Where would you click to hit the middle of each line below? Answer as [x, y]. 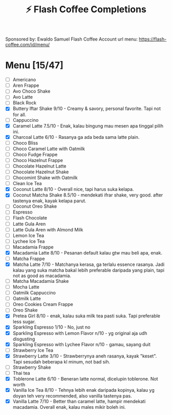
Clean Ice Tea [27, 184]
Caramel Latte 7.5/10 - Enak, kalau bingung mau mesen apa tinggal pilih [88, 125]
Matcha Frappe [29, 258]
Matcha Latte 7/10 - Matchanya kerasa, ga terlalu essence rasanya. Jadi [89, 264]
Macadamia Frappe [33, 247]
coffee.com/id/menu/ [28, 45]
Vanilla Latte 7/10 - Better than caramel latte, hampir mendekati [79, 401]
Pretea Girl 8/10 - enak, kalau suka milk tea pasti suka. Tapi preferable [86, 316]
